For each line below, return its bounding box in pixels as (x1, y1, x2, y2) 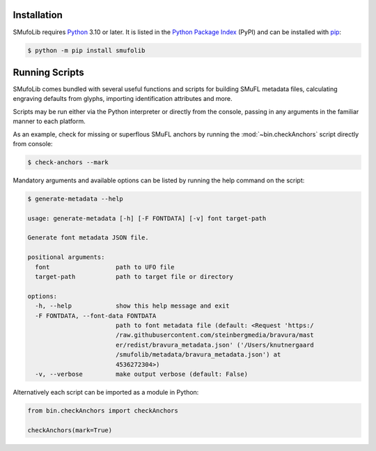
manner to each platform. (13, 117, 86, 125)
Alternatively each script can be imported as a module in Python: (13, 388, 199, 396)
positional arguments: (27, 253, 105, 261)
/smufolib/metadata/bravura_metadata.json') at (115, 351, 281, 358)
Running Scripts (13, 66, 84, 78)
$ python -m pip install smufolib (27, 46, 146, 54)
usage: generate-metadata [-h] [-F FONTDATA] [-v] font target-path (27, 214, 267, 222)
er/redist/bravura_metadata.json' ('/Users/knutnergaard (115, 341, 315, 349)
